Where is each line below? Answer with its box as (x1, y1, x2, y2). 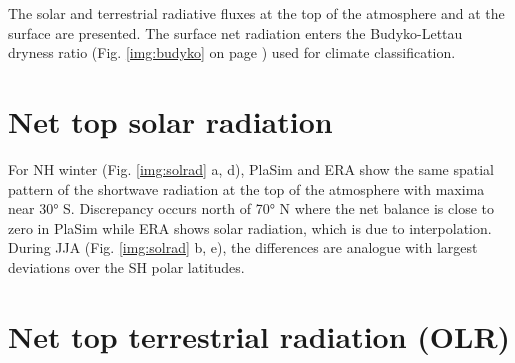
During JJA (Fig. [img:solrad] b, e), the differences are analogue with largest (8, 237, 478, 258)
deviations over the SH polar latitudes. (8, 256, 245, 277)
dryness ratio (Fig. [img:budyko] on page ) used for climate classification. (8, 42, 456, 63)
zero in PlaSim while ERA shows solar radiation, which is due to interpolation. (8, 217, 492, 238)
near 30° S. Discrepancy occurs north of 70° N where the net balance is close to (8, 198, 494, 219)
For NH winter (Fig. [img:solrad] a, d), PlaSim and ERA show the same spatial (8, 158, 494, 179)
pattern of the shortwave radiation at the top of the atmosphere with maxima (8, 178, 485, 199)
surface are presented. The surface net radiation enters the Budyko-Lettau (8, 22, 463, 43)
